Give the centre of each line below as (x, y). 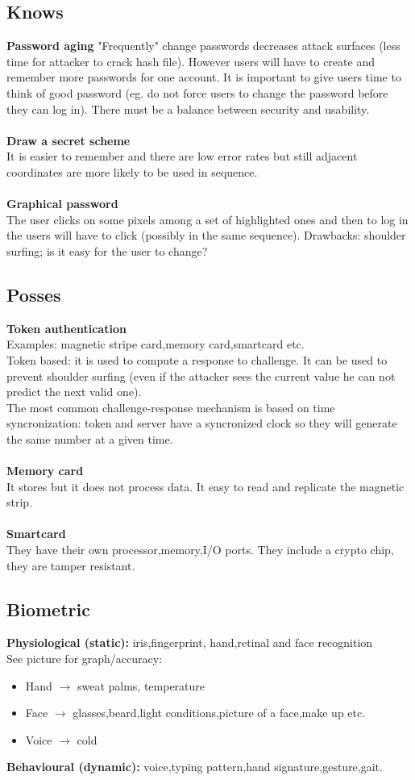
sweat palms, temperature (141, 685)
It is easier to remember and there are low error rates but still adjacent (182, 156)
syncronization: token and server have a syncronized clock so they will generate (202, 423)
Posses (34, 294)
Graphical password (62, 204)
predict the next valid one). (74, 392)
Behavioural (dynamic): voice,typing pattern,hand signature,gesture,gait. (195, 767)
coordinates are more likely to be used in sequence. (132, 171)
